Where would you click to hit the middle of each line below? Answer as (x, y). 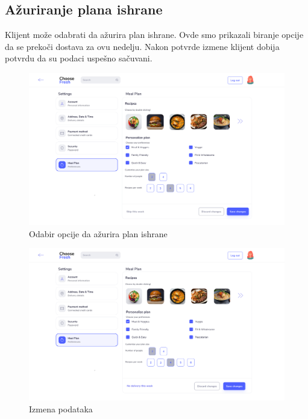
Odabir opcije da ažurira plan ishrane (98, 233)
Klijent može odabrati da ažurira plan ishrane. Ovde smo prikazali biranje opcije (154, 35)
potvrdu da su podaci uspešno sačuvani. (79, 58)
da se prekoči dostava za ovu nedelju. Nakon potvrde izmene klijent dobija (142, 46)
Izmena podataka (61, 408)
